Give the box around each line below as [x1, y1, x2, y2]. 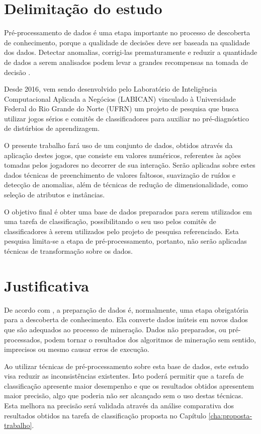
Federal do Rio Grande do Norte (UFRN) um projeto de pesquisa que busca [4, 103, 239, 114]
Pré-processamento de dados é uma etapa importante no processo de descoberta [4, 27, 250, 38]
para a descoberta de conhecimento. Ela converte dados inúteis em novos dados [4, 314, 248, 325]
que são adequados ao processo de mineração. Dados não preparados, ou [4, 324, 226, 334]
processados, [4, 334, 42, 344]
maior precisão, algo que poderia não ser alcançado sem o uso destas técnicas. [4, 390, 243, 401]
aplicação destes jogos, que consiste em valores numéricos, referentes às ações [4, 150, 241, 160]
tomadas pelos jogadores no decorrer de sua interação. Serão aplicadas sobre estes [4, 160, 255, 170]
